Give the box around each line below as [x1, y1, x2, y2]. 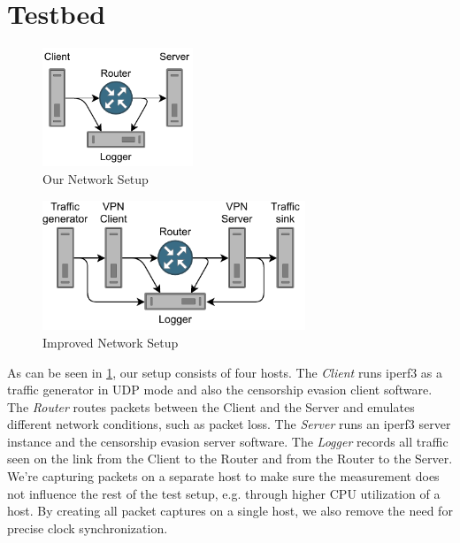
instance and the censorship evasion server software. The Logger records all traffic [7, 432, 448, 450]
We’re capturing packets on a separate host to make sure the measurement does [7, 467, 440, 486]
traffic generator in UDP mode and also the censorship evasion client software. [7, 380, 433, 399]
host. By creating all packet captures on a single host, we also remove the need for [7, 501, 453, 520]
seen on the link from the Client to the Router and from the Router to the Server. [7, 449, 453, 468]
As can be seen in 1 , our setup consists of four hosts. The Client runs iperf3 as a [7, 363, 443, 381]
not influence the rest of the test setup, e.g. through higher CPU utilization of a [7, 484, 441, 502]
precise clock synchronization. [7, 518, 168, 537]
